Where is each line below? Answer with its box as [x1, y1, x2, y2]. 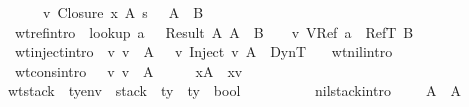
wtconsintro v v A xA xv [14, 60, 243, 81]
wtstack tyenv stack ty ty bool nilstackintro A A [7, 80, 461, 101]
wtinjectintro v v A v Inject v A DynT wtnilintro [14, 41, 393, 62]
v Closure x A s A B [42, 2, 204, 22]
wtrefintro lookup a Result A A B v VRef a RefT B [14, 21, 414, 42]
